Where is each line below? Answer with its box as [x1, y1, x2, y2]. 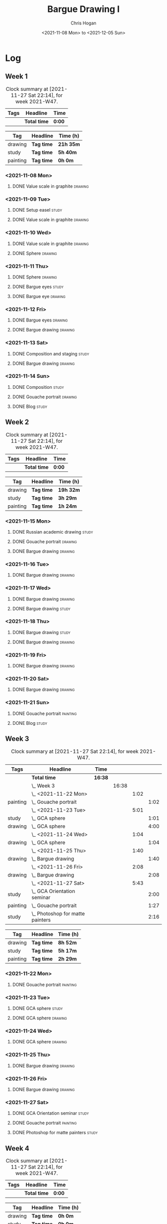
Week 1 [5, 72, 28, 81]
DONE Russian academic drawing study [12, 529, 93, 535]
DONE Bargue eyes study [12, 284, 64, 290]
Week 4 [5, 1144, 30, 1153]
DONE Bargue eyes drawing [12, 317, 68, 323]
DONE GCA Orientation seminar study [12, 1110, 89, 1116]
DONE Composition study [12, 384, 64, 390]
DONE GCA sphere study [12, 1005, 63, 1011]
